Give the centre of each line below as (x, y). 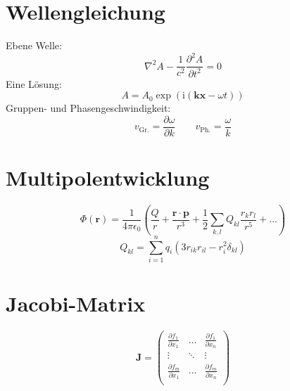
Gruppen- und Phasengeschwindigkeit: (88, 108)
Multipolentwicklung (108, 178)
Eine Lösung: (34, 83)
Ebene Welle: (34, 45)
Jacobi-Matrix (76, 303)
